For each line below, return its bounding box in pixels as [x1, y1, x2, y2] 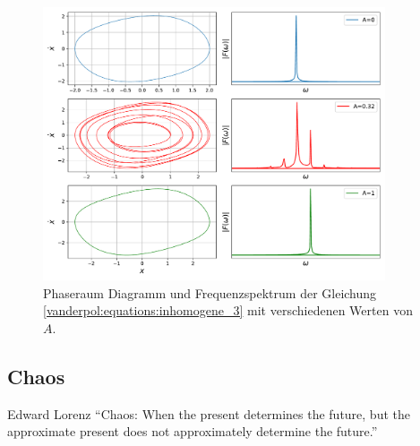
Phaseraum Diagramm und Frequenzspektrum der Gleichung [43, 283, 377, 302]
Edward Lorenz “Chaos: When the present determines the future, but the [7, 404, 410, 423]
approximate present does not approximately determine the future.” [7, 422, 378, 441]
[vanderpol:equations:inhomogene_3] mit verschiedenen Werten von [43, 301, 413, 320]
